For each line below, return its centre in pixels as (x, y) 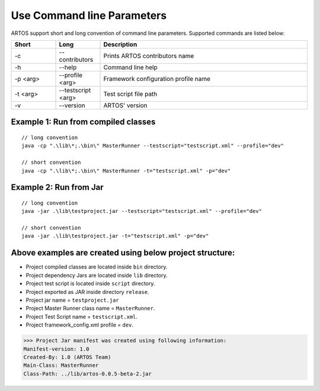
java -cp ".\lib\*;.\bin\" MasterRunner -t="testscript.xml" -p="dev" (126, 171)
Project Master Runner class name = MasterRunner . (90, 308)
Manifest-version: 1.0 (56, 349)
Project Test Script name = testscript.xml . (82, 316)
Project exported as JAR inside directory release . (87, 292)
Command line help (130, 67)
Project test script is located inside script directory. (90, 283)
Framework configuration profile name (157, 79)
